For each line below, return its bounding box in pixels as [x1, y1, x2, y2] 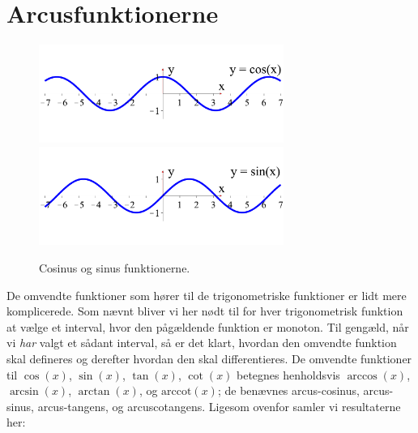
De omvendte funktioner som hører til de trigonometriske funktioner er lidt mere [6, 286, 407, 303]
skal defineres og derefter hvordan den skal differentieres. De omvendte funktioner [6, 349, 412, 367]
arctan [78, 386, 110, 398]
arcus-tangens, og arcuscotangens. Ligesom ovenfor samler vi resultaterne [37, 397, 401, 414]
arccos [347, 370, 377, 382]
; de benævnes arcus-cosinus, [217, 382, 360, 399]
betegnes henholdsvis [237, 366, 340, 383]
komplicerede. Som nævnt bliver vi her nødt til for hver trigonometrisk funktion [6, 302, 403, 319]
